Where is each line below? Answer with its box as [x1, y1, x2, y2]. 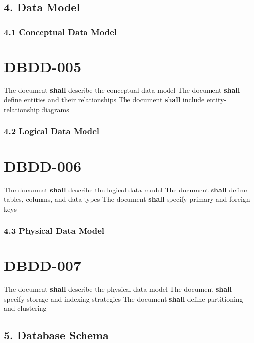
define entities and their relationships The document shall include [4, 94, 205, 105]
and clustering [4, 303, 47, 313]
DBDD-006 [4, 155, 82, 176]
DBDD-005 [4, 56, 82, 76]
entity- [207, 94, 227, 105]
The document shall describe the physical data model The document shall [4, 284, 232, 294]
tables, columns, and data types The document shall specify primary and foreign [4, 194, 250, 204]
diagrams [42, 104, 69, 114]
